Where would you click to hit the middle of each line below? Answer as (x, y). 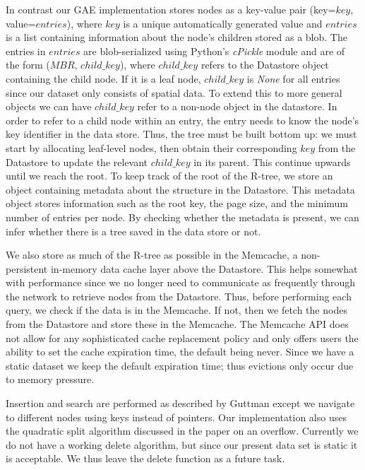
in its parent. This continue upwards (272, 161)
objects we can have (49, 106)
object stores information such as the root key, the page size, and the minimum (177, 203)
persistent (27, 268)
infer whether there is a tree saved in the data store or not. (133, 231)
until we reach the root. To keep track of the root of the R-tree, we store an (169, 176)
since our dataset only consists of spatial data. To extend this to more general (174, 92)
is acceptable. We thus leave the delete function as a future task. (145, 458)
